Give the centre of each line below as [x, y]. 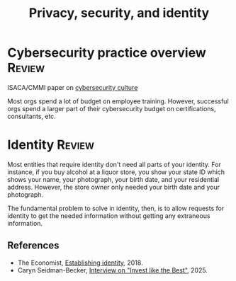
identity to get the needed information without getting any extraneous [109, 216]
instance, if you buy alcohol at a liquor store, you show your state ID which [116, 172]
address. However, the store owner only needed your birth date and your [113, 187]
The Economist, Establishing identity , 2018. [80, 263]
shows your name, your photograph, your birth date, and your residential [113, 179]
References [33, 246]
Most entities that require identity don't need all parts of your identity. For [114, 164]
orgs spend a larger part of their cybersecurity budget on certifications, [112, 108]
